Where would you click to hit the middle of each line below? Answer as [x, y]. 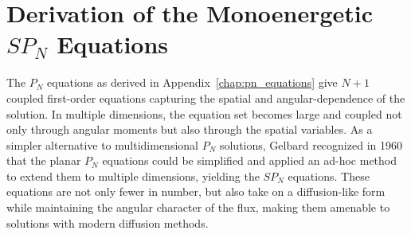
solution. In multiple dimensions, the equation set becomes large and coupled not [204, 113]
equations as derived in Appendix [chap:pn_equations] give [192, 82]
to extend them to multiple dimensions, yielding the [133, 175]
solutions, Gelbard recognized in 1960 [311, 144]
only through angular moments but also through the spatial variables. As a [190, 129]
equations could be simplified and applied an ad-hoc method [250, 160]
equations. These [329, 175]
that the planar [44, 160]
